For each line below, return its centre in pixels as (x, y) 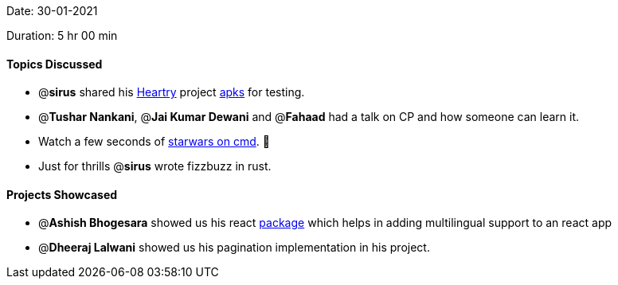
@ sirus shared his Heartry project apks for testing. (172, 92)
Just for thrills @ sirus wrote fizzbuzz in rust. (155, 166)
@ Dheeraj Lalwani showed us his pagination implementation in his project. (234, 248)
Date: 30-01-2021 (52, 11)
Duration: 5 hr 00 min (62, 35)
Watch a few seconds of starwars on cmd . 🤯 (154, 142)
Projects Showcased (62, 194)
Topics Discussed (55, 64)
